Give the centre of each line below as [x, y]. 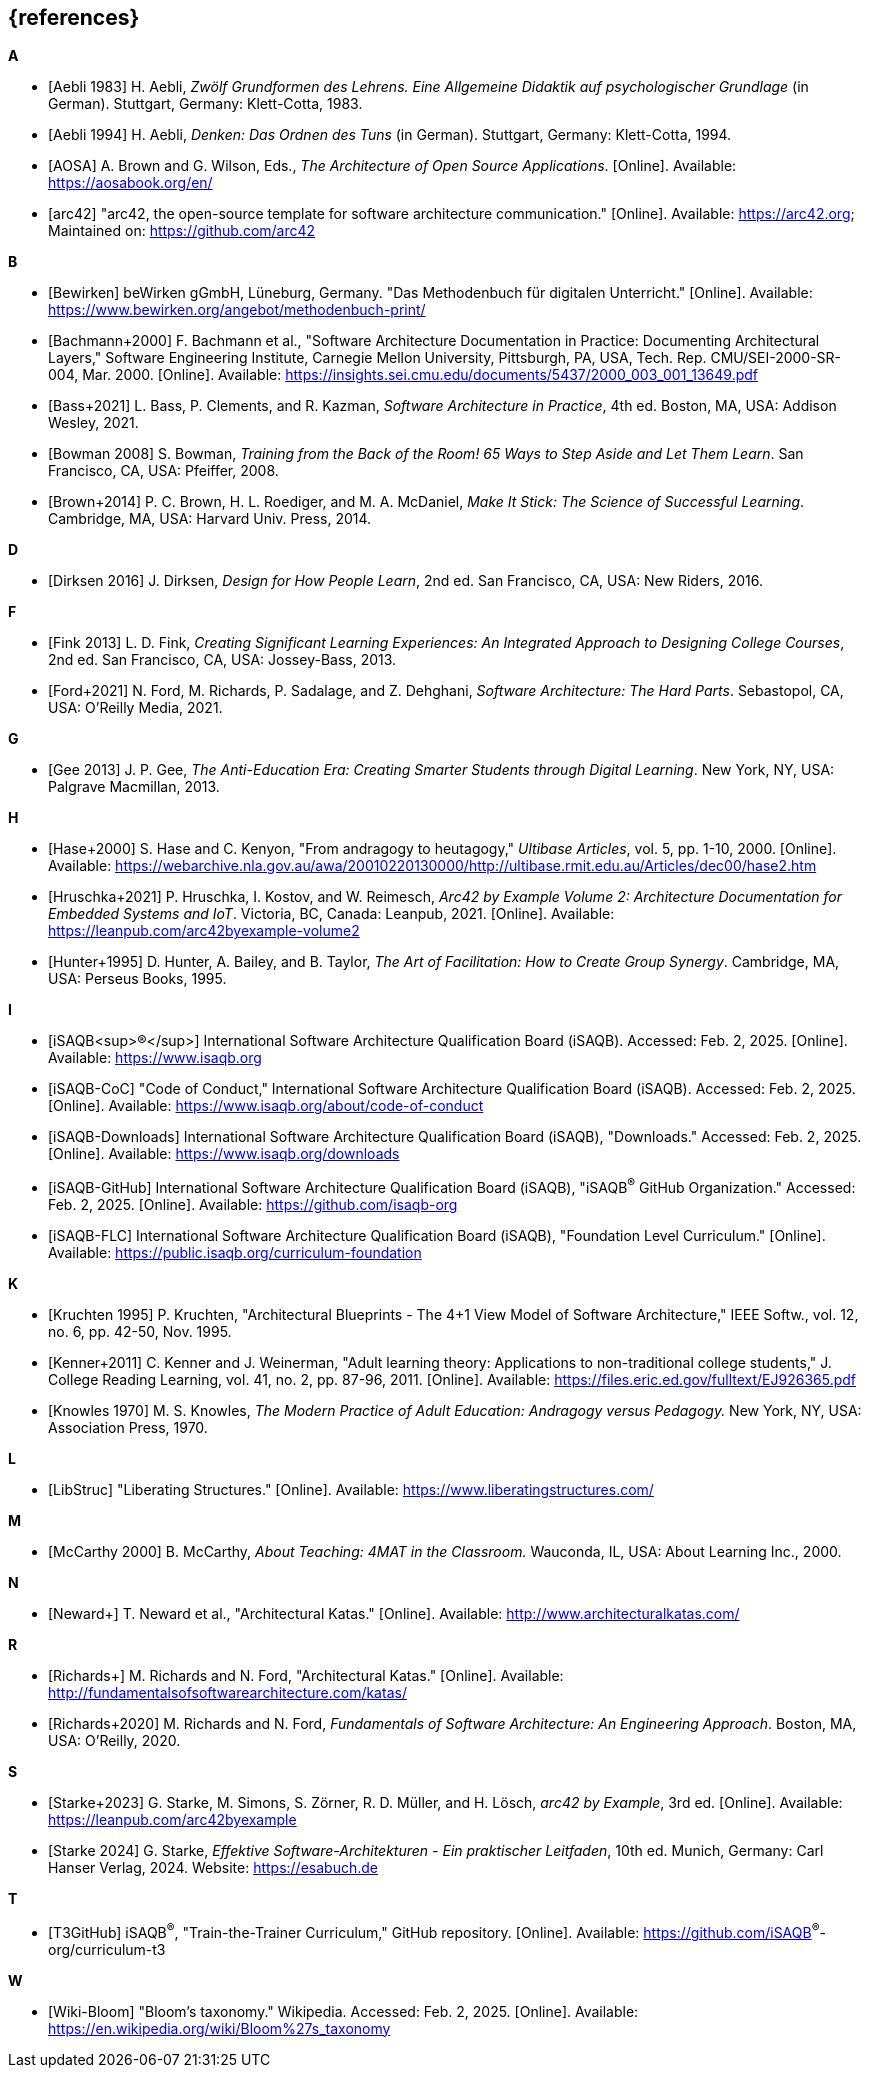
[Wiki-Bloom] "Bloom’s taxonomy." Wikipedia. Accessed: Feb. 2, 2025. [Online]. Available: [343, 2011]
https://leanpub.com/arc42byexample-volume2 [204, 931]
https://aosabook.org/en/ [130, 183]
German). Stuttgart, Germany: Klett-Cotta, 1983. [205, 104]
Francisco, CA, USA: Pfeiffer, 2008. [163, 471]
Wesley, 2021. [93, 423]
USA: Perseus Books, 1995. [137, 979]
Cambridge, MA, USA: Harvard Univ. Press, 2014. [210, 519]
